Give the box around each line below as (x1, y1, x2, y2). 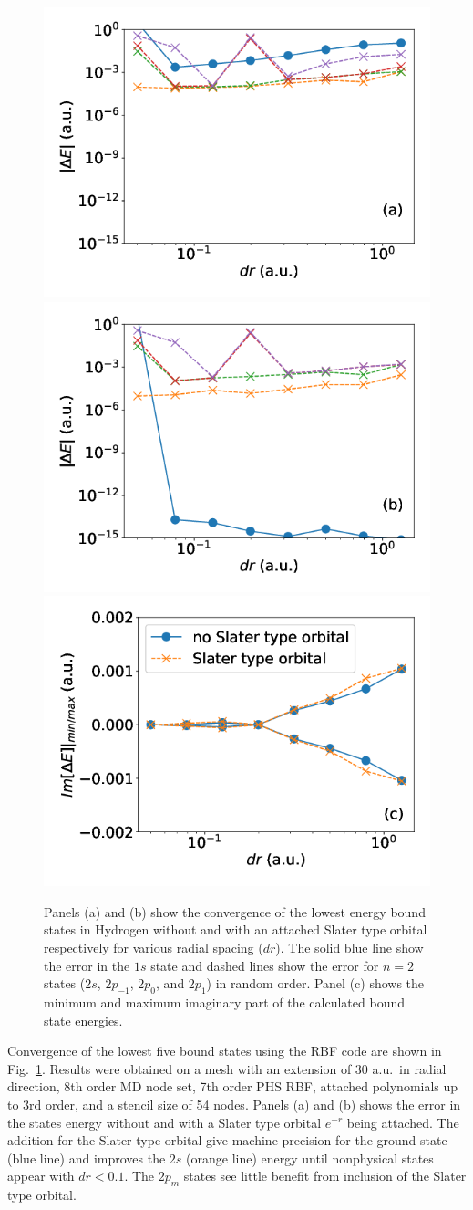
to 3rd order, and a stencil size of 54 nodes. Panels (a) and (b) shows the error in (7, 1094, 461, 1113)
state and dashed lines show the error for (150, 955, 379, 975)
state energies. (44, 1010, 123, 1029)
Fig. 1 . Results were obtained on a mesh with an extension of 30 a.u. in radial (7, 1059, 447, 1078)
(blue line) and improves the (7, 1148, 166, 1167)
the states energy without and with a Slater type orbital (7, 1112, 322, 1132)
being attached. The (346, 1112, 459, 1132)
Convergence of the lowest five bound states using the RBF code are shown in (7, 1041, 442, 1060)
